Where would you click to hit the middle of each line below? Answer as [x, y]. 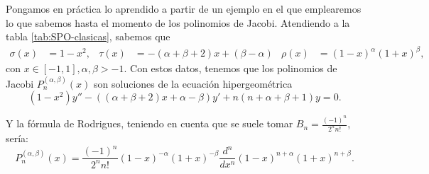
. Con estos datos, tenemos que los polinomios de [230, 68]
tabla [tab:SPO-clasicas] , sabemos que [88, 36]
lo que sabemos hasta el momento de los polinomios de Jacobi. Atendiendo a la [178, 22]
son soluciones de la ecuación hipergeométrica [193, 83]
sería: [17, 138]
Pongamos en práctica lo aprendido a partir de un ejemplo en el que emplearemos [184, 8]
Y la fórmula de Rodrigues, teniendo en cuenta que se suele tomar [150, 123]
